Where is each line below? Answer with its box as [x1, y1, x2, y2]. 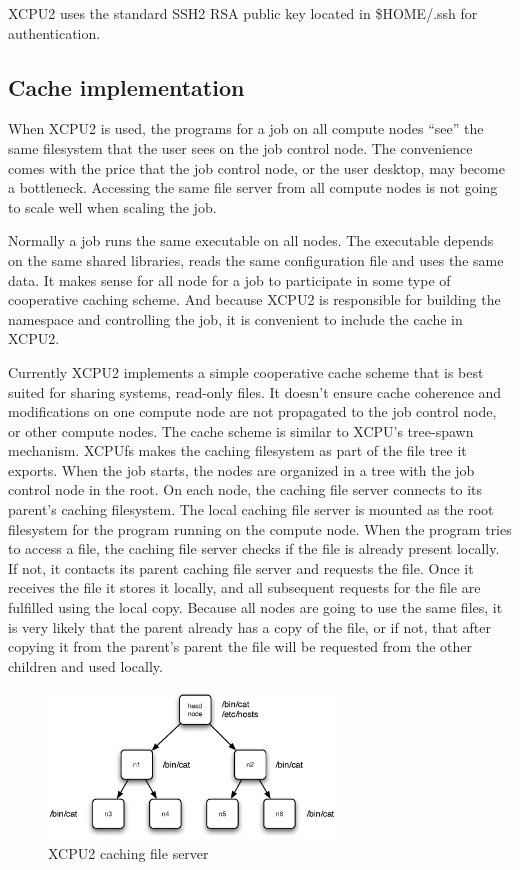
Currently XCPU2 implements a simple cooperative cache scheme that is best [8, 361, 484, 382]
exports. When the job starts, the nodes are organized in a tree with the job [8, 459, 475, 480]
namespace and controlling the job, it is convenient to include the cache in [8, 308, 463, 329]
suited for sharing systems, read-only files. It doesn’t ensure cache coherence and [8, 381, 502, 402]
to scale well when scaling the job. [8, 196, 217, 217]
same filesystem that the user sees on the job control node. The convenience [8, 137, 473, 158]
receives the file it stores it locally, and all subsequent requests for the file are [8, 577, 481, 598]
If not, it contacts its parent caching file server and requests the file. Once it [8, 557, 474, 578]
